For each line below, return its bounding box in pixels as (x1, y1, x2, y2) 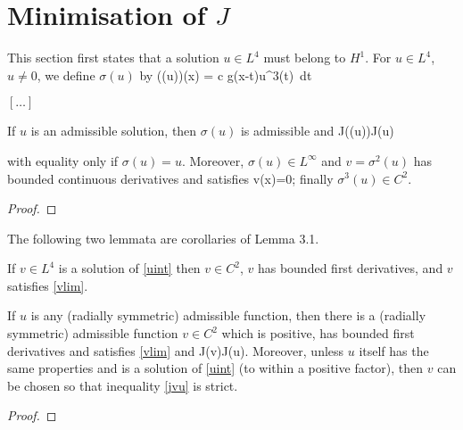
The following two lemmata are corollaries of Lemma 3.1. (7, 228, 319, 247)
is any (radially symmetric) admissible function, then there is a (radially (30, 306, 426, 325)
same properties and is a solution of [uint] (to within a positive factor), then (7, 359, 424, 377)
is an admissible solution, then (30, 121, 197, 140)
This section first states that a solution (7, 48, 219, 67)
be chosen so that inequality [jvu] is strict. (7, 376, 238, 394)
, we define (37, 65, 95, 84)
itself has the (359, 341, 429, 360)
